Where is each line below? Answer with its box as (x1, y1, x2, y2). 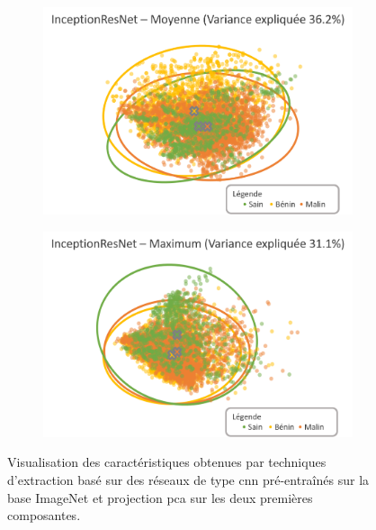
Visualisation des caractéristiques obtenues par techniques (7, 452, 327, 471)
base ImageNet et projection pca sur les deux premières (7, 488, 313, 507)
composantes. (7, 506, 81, 525)
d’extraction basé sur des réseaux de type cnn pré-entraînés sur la (7, 470, 370, 489)
